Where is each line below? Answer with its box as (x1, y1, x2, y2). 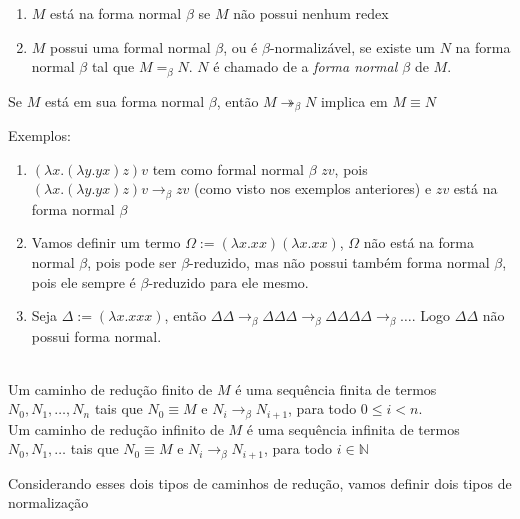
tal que (91, 56, 135, 77)
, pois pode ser (87, 251, 177, 272)
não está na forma (363, 232, 474, 253)
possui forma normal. (31, 325, 162, 346)
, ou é (223, 36, 258, 57)
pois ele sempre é (31, 271, 136, 292)
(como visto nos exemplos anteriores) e (194, 178, 432, 199)
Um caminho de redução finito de (8, 378, 213, 399)
